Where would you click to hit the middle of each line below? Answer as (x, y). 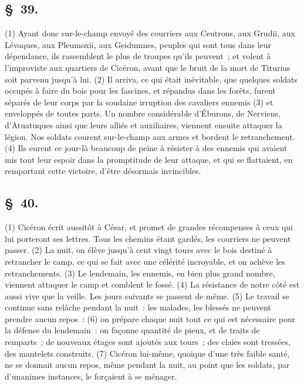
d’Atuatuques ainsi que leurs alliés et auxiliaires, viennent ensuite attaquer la (143, 124)
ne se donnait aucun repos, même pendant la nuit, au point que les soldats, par (147, 365)
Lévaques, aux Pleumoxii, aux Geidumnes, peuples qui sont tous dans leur (138, 44)
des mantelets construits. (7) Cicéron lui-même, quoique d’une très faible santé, (147, 353)
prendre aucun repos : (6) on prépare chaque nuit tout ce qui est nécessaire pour (150, 318)
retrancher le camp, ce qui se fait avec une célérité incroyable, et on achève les (145, 261)
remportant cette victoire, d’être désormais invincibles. (103, 171)
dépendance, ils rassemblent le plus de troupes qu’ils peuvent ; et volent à (138, 56)
